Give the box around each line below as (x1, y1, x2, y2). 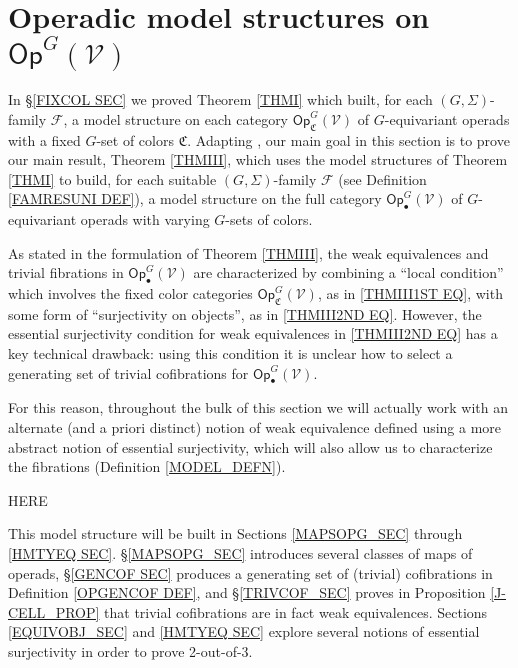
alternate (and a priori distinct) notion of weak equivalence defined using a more (8, 417, 502, 438)
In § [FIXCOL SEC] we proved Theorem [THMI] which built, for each (8, 89, 433, 110)
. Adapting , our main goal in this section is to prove (187, 129, 510, 150)
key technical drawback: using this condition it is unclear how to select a (8, 343, 453, 364)
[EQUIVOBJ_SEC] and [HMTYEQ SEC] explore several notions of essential (8, 621, 480, 642)
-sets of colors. (225, 209, 313, 230)
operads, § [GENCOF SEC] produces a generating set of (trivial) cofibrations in (8, 562, 493, 583)
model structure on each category (83, 108, 289, 129)
